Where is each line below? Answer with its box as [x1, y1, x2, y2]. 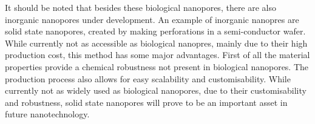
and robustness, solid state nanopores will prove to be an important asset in [5, 96, 288, 108]
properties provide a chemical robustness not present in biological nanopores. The [5, 60, 309, 73]
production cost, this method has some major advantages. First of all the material [5, 48, 310, 61]
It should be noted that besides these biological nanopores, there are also [5, 1, 277, 13]
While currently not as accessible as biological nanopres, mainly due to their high [5, 36, 308, 49]
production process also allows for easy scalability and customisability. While [5, 72, 291, 85]
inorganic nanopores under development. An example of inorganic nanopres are [5, 13, 299, 25]
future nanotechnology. [5, 108, 90, 120]
